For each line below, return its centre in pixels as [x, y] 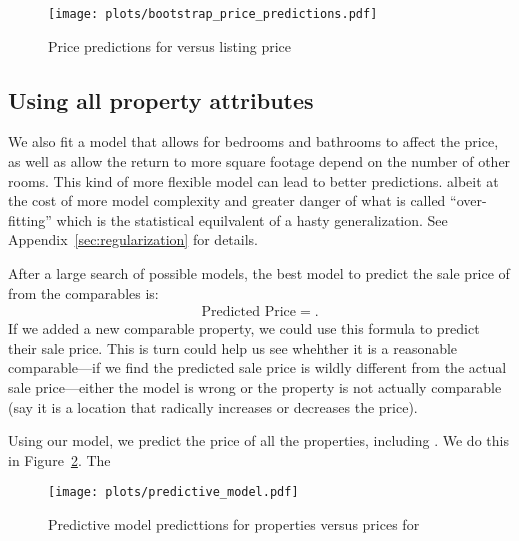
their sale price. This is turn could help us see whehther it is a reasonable [233, 347]
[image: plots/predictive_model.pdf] [173, 492]
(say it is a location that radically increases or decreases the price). [213, 406]
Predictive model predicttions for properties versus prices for [234, 524]
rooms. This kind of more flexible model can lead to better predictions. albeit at [253, 180]
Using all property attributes [161, 99]
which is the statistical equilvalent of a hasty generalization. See [252, 219]
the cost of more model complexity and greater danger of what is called [227, 200]
